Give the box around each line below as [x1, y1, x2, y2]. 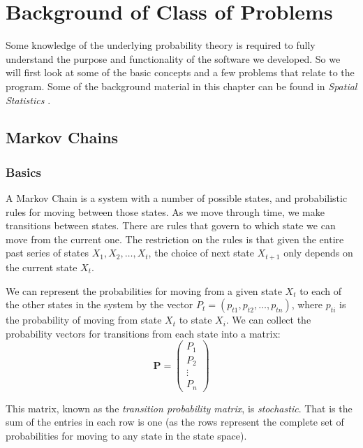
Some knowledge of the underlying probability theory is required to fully [6, 38, 316, 52]
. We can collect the [225, 312, 311, 327]
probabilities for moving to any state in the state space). [6, 428, 247, 443]
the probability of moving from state [6, 312, 162, 327]
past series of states [6, 245, 89, 260]
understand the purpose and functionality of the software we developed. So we [6, 51, 341, 66]
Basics [6, 163, 41, 180]
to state [179, 312, 212, 327]
